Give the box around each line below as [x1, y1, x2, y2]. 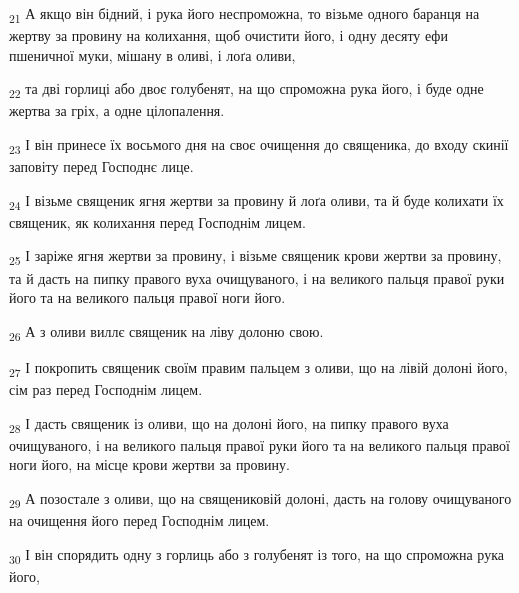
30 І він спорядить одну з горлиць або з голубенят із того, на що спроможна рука [9, 543, 504, 567]
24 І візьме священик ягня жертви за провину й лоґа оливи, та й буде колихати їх [9, 189, 504, 213]
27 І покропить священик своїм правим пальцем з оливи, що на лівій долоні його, [9, 356, 508, 380]
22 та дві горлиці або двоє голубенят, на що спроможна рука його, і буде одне [9, 78, 484, 102]
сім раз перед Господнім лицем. [9, 379, 203, 400]
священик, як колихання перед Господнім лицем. [9, 211, 306, 232]
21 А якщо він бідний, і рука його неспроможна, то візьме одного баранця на [9, 3, 480, 26]
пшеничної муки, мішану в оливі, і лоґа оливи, [9, 44, 296, 65]
